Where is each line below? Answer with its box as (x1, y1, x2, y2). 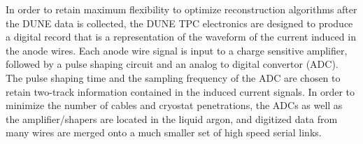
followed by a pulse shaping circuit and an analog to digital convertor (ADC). (6, 57, 339, 71)
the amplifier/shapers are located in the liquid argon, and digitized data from (6, 111, 338, 126)
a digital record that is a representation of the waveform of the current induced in (6, 29, 356, 44)
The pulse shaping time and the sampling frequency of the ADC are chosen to (6, 70, 341, 85)
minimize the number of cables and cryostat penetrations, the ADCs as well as (6, 98, 343, 113)
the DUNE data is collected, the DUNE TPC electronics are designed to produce (6, 15, 353, 30)
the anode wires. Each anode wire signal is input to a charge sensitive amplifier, (6, 43, 348, 57)
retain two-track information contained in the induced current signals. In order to (6, 84, 355, 99)
